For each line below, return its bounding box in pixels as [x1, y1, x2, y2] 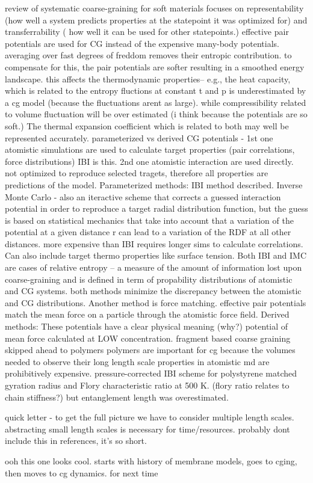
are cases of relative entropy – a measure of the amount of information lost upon [5, 261, 302, 274]
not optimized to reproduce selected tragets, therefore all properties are [5, 167, 268, 179]
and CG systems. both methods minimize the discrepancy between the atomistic [5, 285, 302, 297]
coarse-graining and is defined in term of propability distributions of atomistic [5, 272, 293, 285]
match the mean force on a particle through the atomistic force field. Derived [5, 308, 290, 321]
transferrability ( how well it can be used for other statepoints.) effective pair [5, 25, 289, 38]
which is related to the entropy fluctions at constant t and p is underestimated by [5, 84, 306, 97]
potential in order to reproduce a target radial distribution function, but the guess [5, 202, 308, 215]
